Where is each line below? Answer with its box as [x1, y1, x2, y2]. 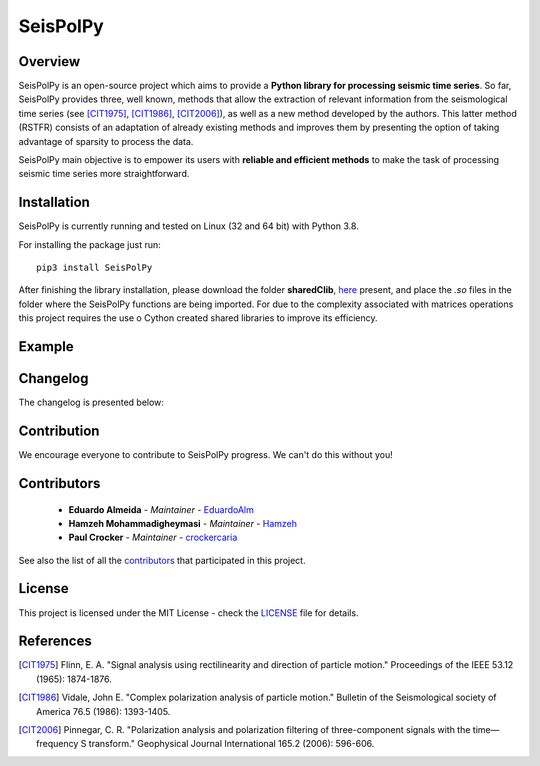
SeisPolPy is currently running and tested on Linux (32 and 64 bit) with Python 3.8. [18, 220, 359, 232]
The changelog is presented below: [18, 396, 165, 409]
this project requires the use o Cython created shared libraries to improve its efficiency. [18, 312, 378, 324]
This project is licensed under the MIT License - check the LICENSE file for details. [18, 606, 359, 619]
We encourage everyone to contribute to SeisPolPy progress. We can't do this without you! [18, 449, 394, 461]
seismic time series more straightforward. [18, 168, 190, 180]
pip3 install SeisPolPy [36, 262, 153, 274]
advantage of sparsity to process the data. [18, 135, 194, 147]
